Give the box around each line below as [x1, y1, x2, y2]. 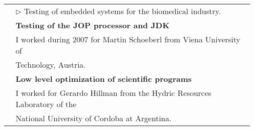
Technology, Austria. [16, 59, 86, 70]
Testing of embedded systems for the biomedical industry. [24, 5, 221, 17]
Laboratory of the [16, 98, 77, 110]
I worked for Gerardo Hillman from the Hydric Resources [16, 87, 212, 98]
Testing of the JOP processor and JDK [16, 19, 169, 31]
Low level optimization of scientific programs [16, 73, 192, 84]
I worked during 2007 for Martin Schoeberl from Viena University [16, 34, 241, 45]
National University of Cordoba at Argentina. [16, 112, 171, 124]
